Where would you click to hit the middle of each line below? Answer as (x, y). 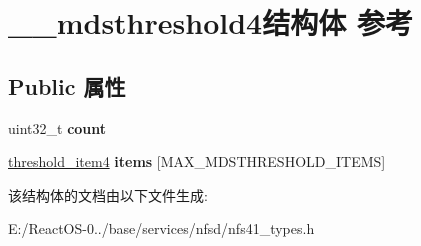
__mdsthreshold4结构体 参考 (210, 22)
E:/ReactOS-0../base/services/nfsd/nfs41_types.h (161, 228)
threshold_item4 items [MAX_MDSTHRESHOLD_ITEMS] (197, 161)
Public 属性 (67, 85)
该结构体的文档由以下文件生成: (108, 194)
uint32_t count (57, 127)
